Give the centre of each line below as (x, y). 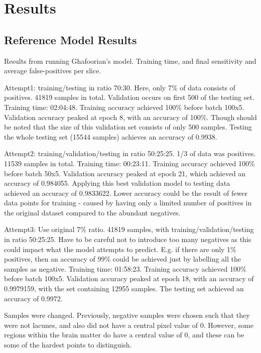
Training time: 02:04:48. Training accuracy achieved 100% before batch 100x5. (124, 107)
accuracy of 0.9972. (33, 298)
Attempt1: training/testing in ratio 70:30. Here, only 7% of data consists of (120, 87)
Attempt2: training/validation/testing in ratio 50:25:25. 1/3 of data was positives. (130, 153)
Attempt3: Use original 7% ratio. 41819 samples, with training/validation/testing (129, 229)
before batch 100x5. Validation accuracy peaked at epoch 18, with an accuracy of (129, 278)
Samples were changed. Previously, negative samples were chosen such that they (127, 315)
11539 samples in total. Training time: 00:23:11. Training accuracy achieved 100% (129, 163)
